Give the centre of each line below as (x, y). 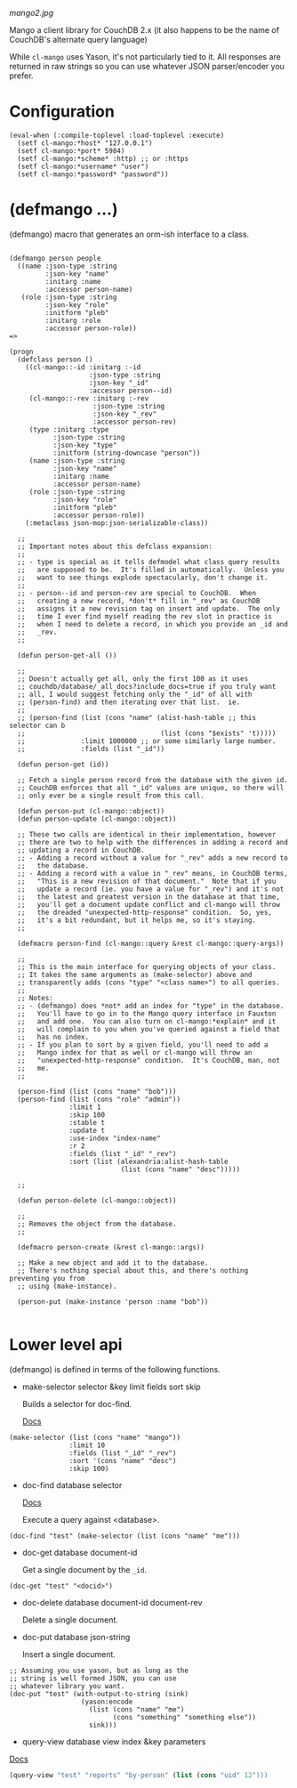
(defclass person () (55, 360)
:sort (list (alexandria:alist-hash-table (148, 1161)
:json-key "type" (85, 445)
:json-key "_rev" (125, 414)
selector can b (37, 725)
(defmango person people (55, 258)
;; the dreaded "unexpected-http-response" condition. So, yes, (145, 912)
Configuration (62, 112)
